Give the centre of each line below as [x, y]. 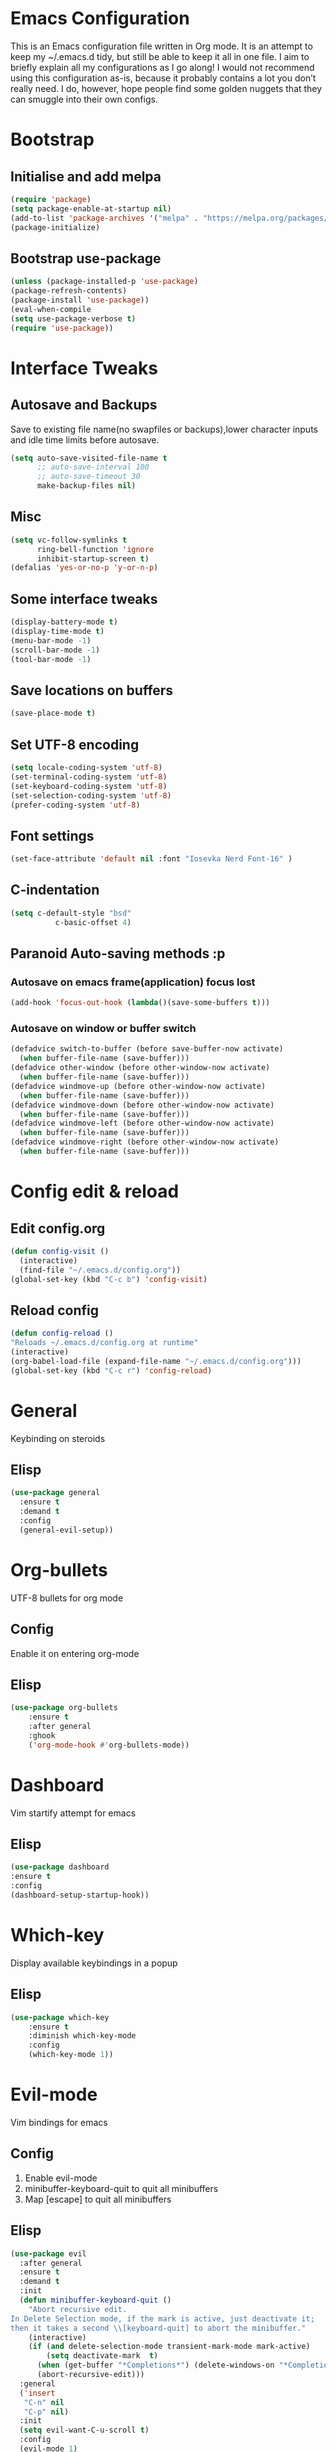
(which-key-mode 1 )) [71, 2055]
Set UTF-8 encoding [75, 744]
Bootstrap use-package [86, 258]
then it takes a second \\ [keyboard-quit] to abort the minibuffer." [158, 2328]
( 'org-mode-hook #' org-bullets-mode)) [109, 1745]
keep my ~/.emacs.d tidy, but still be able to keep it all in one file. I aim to [160, 56]
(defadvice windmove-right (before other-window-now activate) [145, 1142]
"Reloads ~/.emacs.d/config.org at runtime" [104, 1343]
